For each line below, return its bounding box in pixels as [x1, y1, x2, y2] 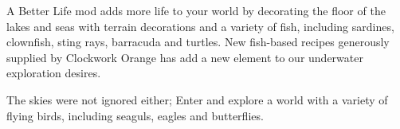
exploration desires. [6, 64, 101, 81]
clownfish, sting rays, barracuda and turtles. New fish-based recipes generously [6, 33, 390, 50]
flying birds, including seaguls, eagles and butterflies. [6, 107, 264, 123]
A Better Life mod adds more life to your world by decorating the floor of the [6, 2, 386, 18]
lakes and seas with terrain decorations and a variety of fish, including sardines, [6, 18, 394, 34]
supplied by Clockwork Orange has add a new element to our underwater [6, 49, 363, 65]
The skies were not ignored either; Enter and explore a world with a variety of [6, 91, 388, 107]
